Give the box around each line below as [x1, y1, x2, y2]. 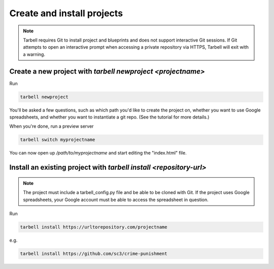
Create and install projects [9, 8, 123, 19]
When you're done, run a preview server [9, 123, 94, 129]
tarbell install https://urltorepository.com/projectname [20, 224, 167, 230]
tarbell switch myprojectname [20, 137, 95, 143]
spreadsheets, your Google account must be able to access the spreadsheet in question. [23, 197, 209, 203]
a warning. [23, 51, 46, 57]
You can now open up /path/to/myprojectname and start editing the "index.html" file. [9, 150, 187, 156]
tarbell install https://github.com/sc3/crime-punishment [20, 251, 167, 256]
